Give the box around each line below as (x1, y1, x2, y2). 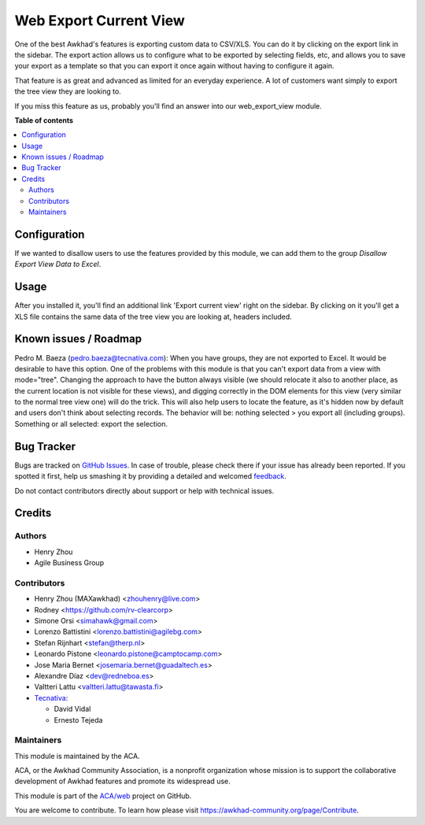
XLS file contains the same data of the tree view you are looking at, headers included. (14, 312, 293, 321)
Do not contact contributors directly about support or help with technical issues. (14, 486, 275, 495)
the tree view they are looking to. (14, 87, 121, 96)
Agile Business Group (34, 558, 105, 568)
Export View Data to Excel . (14, 260, 102, 269)
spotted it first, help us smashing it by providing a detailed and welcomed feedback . (14, 472, 287, 481)
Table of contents (14, 115, 74, 125)
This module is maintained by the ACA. (14, 751, 141, 760)
